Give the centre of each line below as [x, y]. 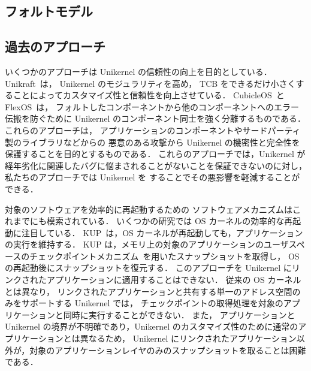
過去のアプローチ [55, 46]
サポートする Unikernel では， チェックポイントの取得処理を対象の [152, 303]
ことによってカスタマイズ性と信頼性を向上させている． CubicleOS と [149, 95]
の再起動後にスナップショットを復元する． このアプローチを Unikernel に [148, 268]
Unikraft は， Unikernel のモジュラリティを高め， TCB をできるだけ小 [142, 83]
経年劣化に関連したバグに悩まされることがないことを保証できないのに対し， [156, 165]
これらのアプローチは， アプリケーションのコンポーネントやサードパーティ [153, 130]
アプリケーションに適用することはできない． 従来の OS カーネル [174, 280]
